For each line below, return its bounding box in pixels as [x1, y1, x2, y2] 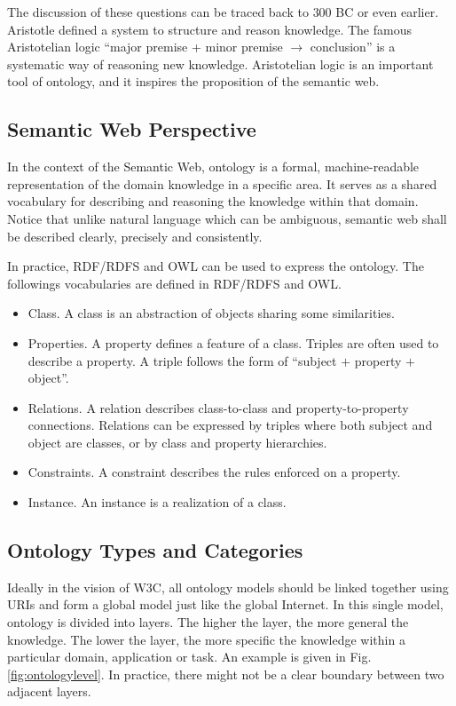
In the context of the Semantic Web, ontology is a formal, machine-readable [7, 157, 420, 176]
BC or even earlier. [335, 3, 439, 20]
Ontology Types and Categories [7, 536, 303, 564]
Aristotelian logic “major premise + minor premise [7, 37, 283, 56]
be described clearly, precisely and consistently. [7, 226, 263, 245]
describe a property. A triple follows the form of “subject [28, 351, 337, 369]
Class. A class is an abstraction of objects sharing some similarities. [28, 304, 395, 322]
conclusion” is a [310, 37, 396, 56]
